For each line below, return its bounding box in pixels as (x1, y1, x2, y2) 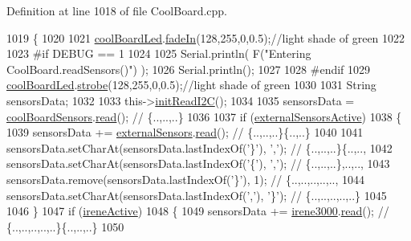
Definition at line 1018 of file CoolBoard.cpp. (6, 2, 228, 18)
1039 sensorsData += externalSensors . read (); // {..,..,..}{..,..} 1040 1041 (6, 124, 364, 141)
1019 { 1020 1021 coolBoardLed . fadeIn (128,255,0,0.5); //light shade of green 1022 (6, 29, 405, 46)
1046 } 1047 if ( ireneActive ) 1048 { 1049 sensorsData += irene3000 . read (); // (6, 202, 389, 219)
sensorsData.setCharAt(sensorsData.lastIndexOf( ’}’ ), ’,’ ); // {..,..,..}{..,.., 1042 (6, 139, 393, 156)
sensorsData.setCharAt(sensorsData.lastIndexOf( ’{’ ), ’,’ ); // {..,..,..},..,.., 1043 (6, 155, 390, 172)
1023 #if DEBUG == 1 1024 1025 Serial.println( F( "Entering (6, 45, 311, 62)
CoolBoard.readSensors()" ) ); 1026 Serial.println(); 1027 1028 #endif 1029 (6, 60, 371, 77)
